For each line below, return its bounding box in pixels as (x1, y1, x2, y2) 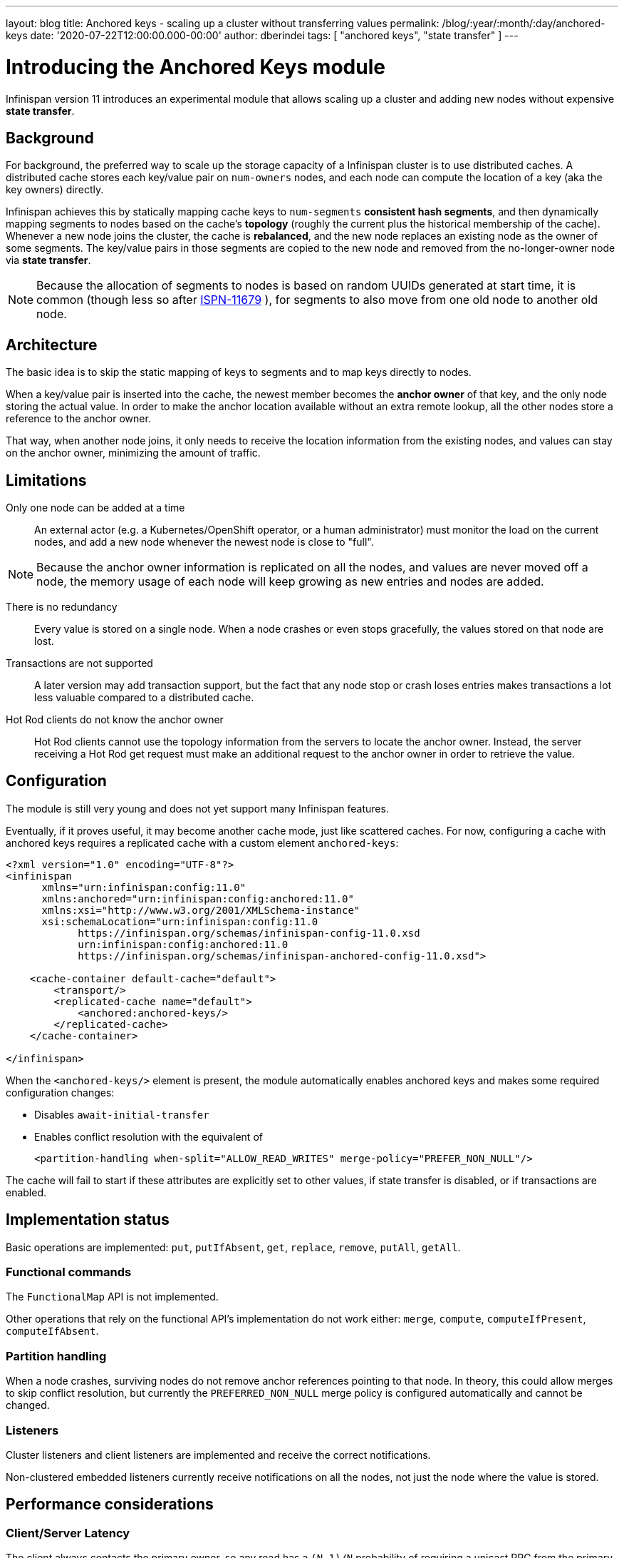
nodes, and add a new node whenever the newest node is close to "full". (34, 536, 374, 549)
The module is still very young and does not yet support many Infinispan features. (6, 802, 389, 815)
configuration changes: (6, 1086, 115, 1099)
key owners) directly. (6, 183, 104, 196)
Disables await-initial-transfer (34, 1108, 209, 1121)
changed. (6, 1399, 50, 1412)
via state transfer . (6, 254, 91, 267)
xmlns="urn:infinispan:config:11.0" (41, 881, 246, 893)
